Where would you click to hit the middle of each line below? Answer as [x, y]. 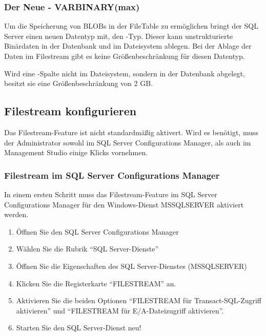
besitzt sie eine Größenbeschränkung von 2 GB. [79, 83]
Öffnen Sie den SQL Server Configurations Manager [97, 231]
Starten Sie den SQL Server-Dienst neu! [79, 328]
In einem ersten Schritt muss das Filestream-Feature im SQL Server [111, 194]
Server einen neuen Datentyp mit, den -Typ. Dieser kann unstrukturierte [119, 36]
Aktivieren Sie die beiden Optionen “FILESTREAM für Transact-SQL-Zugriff [139, 300]
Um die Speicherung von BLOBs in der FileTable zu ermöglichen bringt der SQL [131, 26]
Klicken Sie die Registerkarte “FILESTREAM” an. [96, 283]
